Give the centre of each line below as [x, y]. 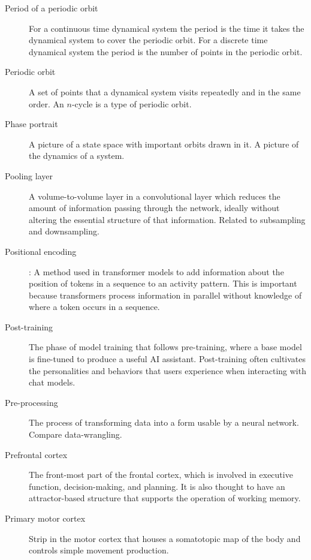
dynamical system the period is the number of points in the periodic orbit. [166, 51]
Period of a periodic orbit [52, 8]
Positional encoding [41, 251]
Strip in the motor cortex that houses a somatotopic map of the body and [165, 538]
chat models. [52, 382]
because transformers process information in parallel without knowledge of [165, 295]
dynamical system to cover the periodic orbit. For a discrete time [148, 40]
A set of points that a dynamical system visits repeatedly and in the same [165, 91]
